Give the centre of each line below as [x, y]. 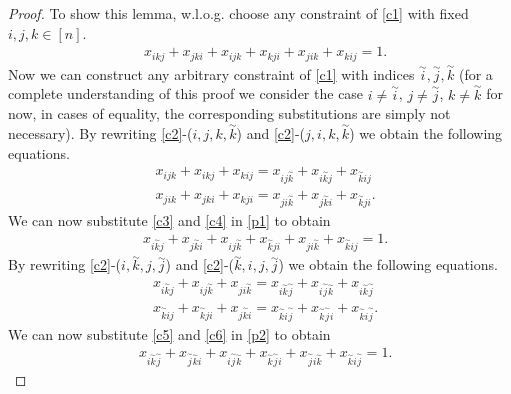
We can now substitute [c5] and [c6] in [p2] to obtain [169, 333]
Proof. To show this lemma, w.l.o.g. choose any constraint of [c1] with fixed [238, 13]
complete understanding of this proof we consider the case [186, 93]
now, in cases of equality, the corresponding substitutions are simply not [229, 113]
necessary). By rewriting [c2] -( [100, 133]
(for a [475, 73]
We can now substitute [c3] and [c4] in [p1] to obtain [169, 219]
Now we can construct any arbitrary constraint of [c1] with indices [211, 73]
